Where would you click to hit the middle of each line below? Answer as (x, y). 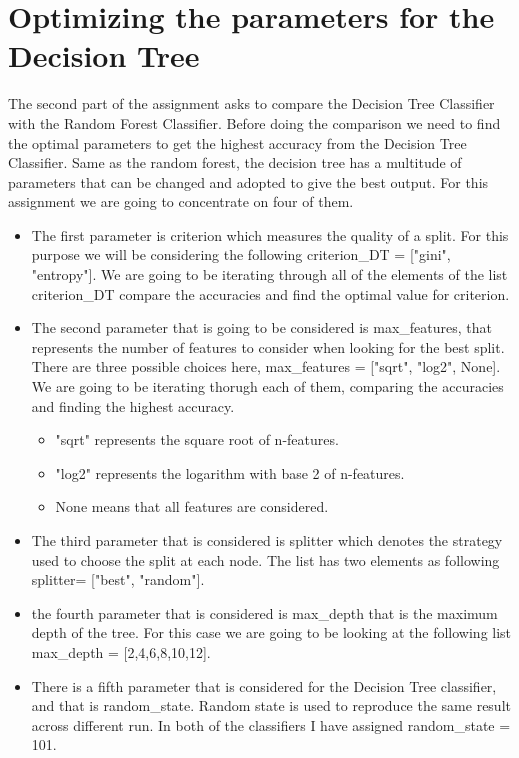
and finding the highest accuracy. (133, 405)
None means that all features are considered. (192, 506)
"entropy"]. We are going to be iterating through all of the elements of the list (269, 274)
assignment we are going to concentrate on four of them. (181, 201)
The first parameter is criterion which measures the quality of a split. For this (270, 234)
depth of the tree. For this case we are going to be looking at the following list (271, 632)
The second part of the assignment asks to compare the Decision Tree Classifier (251, 103)
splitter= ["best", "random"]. (118, 579)
